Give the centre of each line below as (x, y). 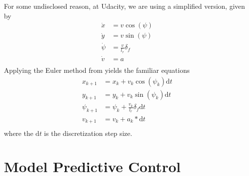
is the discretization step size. (88, 133)
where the (19, 133)
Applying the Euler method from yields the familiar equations (97, 70)
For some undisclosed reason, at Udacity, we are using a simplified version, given (124, 6)
